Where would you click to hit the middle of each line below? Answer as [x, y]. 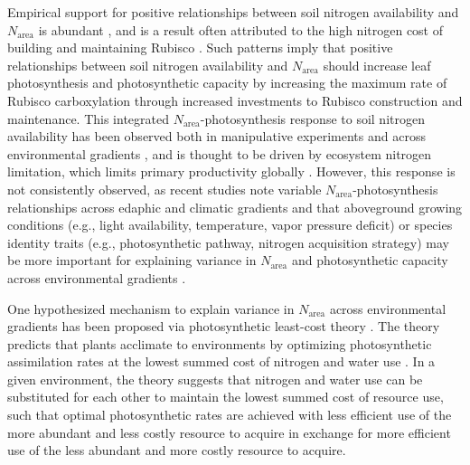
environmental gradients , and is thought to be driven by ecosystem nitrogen [220, 153]
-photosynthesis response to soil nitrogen [312, 118]
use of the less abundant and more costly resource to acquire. [177, 450]
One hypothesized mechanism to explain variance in [151, 308]
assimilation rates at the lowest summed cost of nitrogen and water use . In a [221, 361]
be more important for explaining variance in [132, 260]
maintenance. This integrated [89, 118]
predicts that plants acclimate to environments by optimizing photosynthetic [220, 343]
